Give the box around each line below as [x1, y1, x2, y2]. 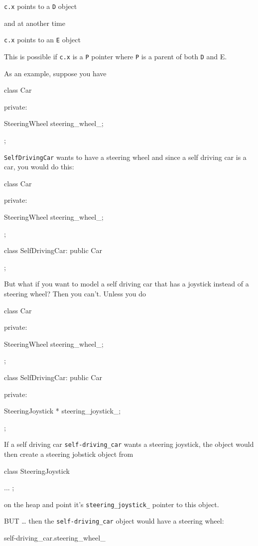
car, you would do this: [4, 161, 74, 172]
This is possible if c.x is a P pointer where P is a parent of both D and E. [4, 51, 227, 61]
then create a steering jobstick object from [4, 448, 133, 459]
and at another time [4, 17, 65, 28]
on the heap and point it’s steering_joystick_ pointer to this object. [4, 499, 219, 509]
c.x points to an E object [4, 34, 81, 45]
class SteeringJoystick [4, 465, 70, 476]
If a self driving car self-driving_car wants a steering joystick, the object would [4, 439, 254, 449]
